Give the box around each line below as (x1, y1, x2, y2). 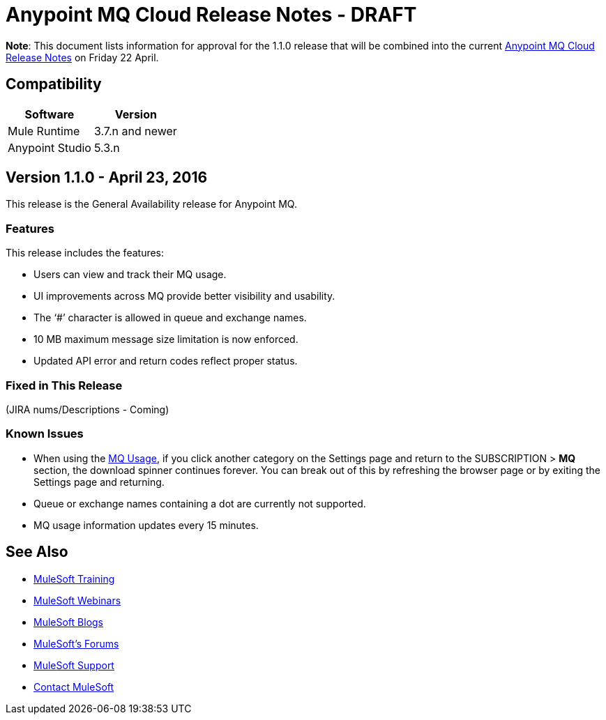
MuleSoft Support (33, 659, 114, 671)
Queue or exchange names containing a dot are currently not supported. (33, 497, 366, 510)
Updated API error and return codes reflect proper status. (33, 355, 298, 367)
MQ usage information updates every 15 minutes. (33, 519, 259, 531)
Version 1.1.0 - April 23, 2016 (6, 169, 208, 187)
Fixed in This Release (6, 378, 123, 392)
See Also (6, 543, 68, 561)
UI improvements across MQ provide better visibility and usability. (33, 290, 335, 302)
